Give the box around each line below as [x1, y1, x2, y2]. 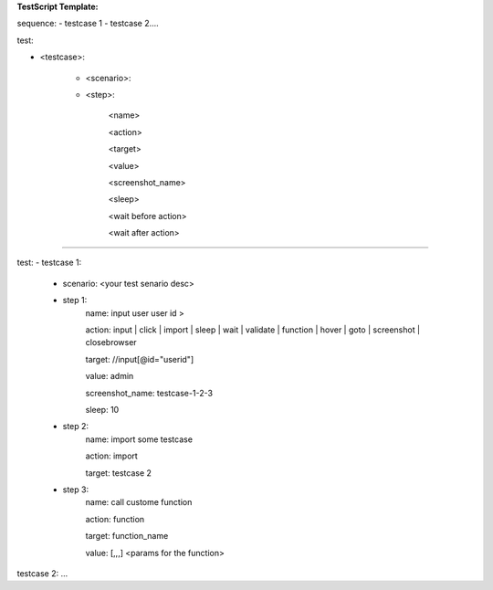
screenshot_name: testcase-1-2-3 [85, 387, 214, 398]
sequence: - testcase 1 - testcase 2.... [16, 18, 159, 29]
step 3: [62, 484, 89, 495]
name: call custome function [85, 497, 193, 508]
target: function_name [85, 531, 169, 542]
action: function [85, 513, 145, 524]
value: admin [85, 371, 134, 382]
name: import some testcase [85, 434, 194, 445]
